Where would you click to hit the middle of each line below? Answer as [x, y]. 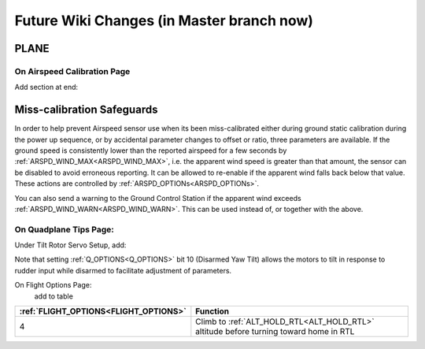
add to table [54, 296]
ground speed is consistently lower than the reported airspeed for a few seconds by [151, 150]
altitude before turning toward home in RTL [275, 332]
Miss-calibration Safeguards [86, 110]
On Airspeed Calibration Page [72, 71]
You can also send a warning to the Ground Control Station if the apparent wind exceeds [158, 198]
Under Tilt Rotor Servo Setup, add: [70, 245]
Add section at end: [46, 87]
